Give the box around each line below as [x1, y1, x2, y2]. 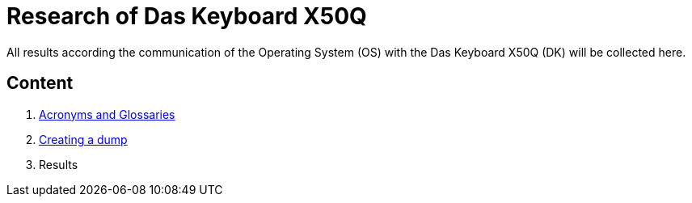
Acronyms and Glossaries [39, 107, 175, 121]
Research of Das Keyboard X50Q [6, 2, 367, 30]
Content [6, 73, 74, 94]
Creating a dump [39, 132, 128, 146]
